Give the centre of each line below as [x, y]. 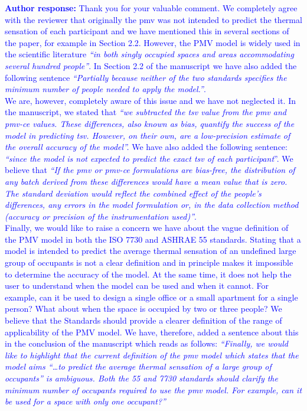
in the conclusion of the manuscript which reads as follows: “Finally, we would [146, 343]
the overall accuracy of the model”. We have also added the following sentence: [146, 147]
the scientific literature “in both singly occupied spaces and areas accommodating [149, 54]
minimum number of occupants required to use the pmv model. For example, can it [153, 389]
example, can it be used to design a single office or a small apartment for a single [151, 297]
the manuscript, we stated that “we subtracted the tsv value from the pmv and [146, 112]
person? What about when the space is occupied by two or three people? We [143, 309]
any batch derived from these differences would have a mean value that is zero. [146, 181]
